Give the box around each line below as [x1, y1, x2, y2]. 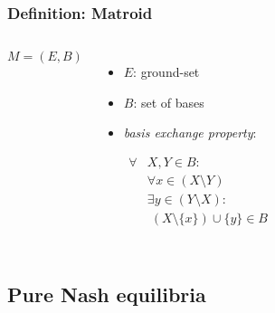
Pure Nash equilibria [7, 280, 206, 308]
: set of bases [133, 92, 204, 111]
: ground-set [133, 62, 200, 81]
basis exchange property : [123, 123, 257, 142]
